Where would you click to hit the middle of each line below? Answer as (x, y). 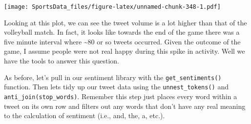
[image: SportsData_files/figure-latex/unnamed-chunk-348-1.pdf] (112, 7)
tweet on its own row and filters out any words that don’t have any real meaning (125, 106)
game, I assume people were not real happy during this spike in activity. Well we (125, 51)
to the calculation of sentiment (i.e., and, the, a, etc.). (84, 115)
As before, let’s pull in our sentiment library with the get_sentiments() (113, 77)
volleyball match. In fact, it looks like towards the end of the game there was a (122, 32)
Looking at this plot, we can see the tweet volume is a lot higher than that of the (125, 22)
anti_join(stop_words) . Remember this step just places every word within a (121, 96)
